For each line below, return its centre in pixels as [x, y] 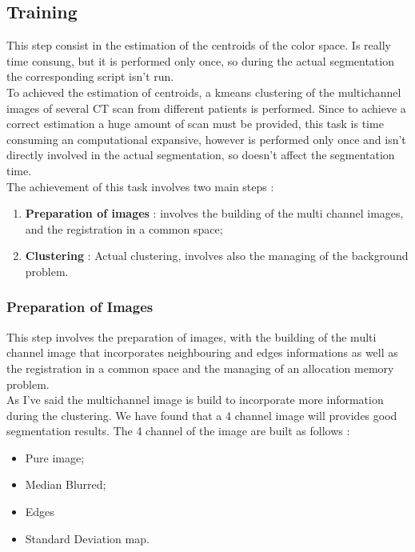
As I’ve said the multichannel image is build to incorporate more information [195, 400]
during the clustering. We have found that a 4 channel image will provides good [202, 415]
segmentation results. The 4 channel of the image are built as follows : [178, 431]
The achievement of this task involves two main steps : [140, 186]
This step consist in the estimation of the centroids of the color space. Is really [199, 45]
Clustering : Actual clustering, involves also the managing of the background [217, 256]
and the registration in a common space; [124, 228]
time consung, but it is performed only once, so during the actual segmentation [200, 60]
